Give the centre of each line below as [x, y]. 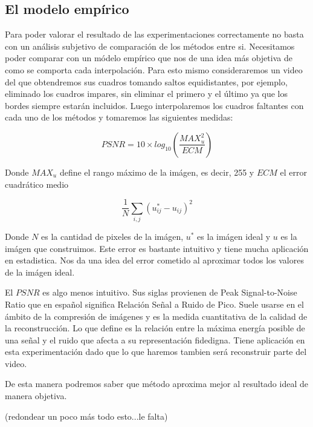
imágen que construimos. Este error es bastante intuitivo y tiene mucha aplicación [157, 248]
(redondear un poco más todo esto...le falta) [86, 416]
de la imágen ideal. [40, 272]
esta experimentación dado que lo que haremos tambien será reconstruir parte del [156, 352]
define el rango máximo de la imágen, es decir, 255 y [157, 172]
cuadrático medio [37, 184]
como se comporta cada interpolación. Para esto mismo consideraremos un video [154, 69]
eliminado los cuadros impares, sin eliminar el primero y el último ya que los [147, 94]
